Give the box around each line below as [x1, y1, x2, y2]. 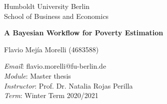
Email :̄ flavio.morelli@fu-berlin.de [4, 61, 106, 71]
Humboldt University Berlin [4, 1, 90, 11]
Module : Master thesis [4, 70, 71, 81]
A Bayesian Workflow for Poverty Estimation [4, 27, 163, 38]
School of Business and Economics [4, 10, 109, 21]
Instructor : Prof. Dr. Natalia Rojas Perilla [4, 80, 133, 91]
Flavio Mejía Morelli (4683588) [4, 44, 99, 54]
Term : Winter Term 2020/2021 [4, 90, 98, 101]
